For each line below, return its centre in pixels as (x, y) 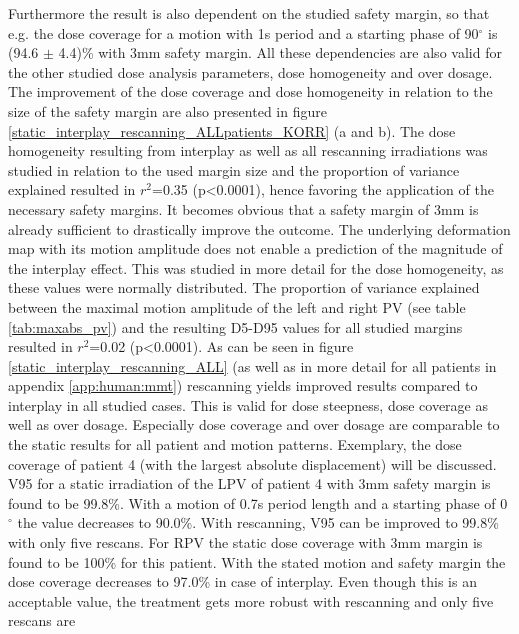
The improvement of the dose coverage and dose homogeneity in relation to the (250, 91)
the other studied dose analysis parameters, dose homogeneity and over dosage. (250, 71)
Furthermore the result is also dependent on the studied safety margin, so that (249, 13)
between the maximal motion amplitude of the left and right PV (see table (237, 306)
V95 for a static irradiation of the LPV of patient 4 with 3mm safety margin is (249, 483)
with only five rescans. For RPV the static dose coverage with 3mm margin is (245, 542)
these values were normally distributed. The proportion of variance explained (244, 287)
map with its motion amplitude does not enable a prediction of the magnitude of (255, 248)
